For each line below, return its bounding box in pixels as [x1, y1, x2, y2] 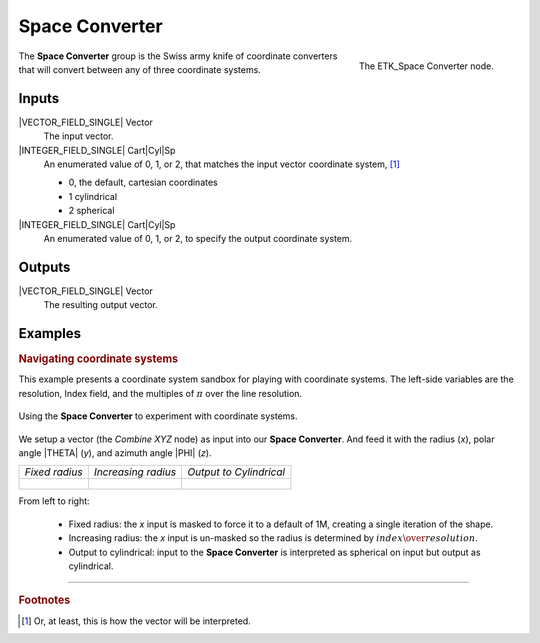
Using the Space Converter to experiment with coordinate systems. [18, 410, 299, 422]
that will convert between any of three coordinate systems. [18, 63, 262, 75]
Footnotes [18, 593, 71, 607]
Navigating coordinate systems [18, 352, 179, 366]
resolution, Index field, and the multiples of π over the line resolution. [18, 387, 303, 399]
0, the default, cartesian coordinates [68, 176, 219, 189]
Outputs [18, 258, 71, 275]
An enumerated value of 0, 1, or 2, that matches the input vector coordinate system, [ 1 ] [43, 158, 400, 170]
